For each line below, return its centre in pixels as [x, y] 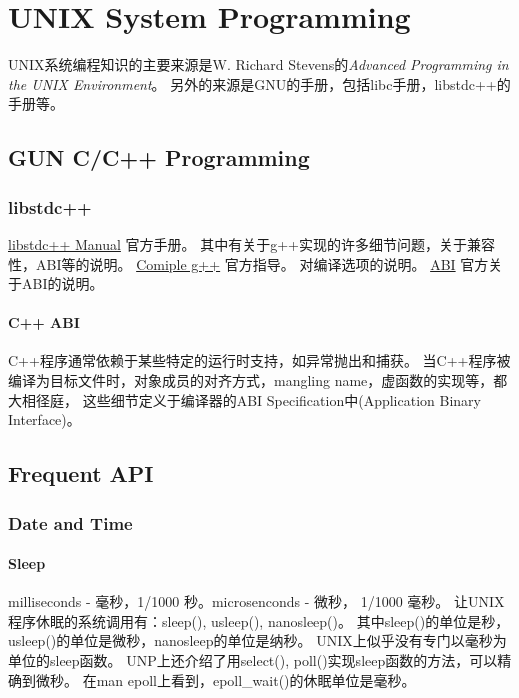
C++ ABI [44, 322]
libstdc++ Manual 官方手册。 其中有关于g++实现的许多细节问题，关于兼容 [251, 243]
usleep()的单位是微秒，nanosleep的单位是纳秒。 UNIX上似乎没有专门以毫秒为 [257, 640]
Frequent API [81, 473]
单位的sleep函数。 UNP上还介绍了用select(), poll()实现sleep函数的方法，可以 [253, 660]
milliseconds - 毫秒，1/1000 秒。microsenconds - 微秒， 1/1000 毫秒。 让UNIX [256, 601]
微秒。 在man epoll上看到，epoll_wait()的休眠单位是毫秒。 [225, 679]
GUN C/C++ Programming [159, 157]
